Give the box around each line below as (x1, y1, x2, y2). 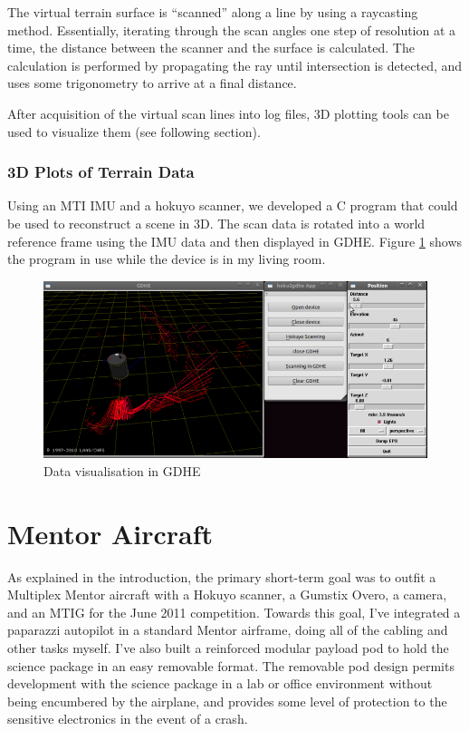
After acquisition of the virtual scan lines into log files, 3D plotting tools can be (7, 103, 449, 122)
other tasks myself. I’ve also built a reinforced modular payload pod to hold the (7, 638, 449, 657)
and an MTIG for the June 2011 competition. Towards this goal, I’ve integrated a (7, 602, 461, 621)
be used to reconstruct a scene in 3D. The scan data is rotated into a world (7, 213, 426, 232)
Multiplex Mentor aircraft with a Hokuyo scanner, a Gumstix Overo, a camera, (7, 585, 447, 604)
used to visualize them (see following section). (7, 122, 261, 141)
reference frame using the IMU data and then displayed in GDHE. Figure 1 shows (7, 231, 463, 250)
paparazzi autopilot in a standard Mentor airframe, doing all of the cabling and (7, 620, 448, 639)
